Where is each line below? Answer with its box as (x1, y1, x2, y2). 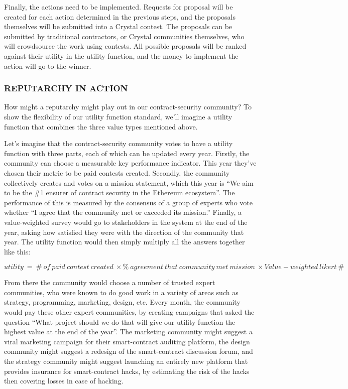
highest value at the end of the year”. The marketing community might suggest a (4, 326, 253, 337)
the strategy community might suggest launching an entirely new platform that (4, 356, 248, 366)
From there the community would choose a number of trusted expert (4, 277, 215, 288)
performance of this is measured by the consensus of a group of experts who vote (4, 197, 253, 207)
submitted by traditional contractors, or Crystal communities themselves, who (4, 31, 245, 41)
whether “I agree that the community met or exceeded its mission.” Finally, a (4, 207, 242, 217)
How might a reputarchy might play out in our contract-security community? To (4, 101, 252, 112)
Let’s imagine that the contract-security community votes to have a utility (4, 138, 233, 149)
